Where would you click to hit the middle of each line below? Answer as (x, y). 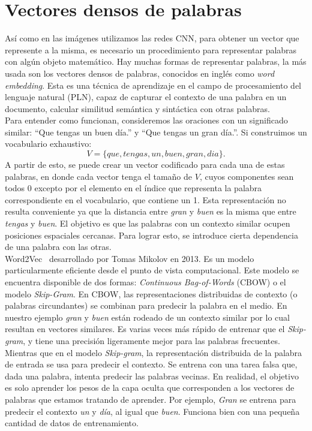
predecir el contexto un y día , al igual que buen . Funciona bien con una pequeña (152, 411)
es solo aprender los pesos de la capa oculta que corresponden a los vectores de (150, 388)
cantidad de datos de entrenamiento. (72, 423)
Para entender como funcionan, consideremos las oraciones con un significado (146, 120)
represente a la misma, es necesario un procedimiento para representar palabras (151, 49)
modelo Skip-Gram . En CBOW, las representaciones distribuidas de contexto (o (151, 293)
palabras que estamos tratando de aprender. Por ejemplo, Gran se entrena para (151, 399)
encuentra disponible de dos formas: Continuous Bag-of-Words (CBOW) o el (145, 282)
